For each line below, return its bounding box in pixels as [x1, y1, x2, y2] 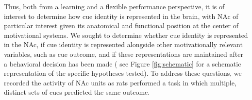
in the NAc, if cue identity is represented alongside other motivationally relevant [4, 39, 243, 50]
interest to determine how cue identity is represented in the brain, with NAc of [4, 11, 238, 21]
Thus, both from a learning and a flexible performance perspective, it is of [4, 1, 225, 11]
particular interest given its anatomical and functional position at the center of [4, 20, 239, 31]
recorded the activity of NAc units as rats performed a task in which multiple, [4, 77, 236, 87]
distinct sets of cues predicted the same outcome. [4, 87, 150, 97]
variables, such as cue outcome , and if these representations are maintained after [4, 49, 243, 59]
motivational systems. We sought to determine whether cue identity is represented [4, 30, 248, 40]
